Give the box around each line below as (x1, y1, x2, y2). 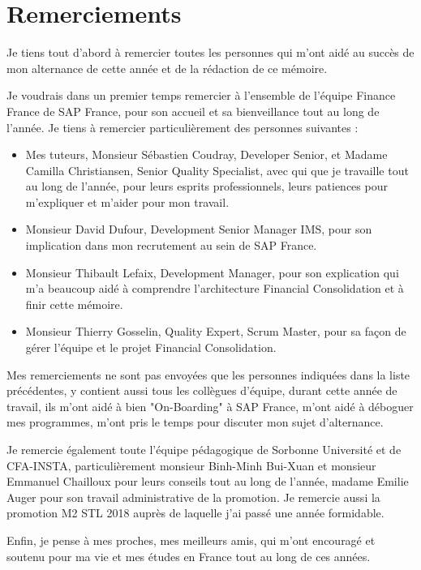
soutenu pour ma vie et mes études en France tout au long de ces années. (6, 547, 371, 564)
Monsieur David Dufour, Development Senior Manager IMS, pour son (25, 221, 372, 238)
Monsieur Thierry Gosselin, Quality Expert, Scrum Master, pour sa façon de (25, 323, 406, 340)
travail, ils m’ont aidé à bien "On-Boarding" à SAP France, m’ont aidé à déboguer (6, 397, 414, 414)
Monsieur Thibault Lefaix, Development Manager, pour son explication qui (25, 264, 399, 281)
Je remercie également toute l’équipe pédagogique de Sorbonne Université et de (6, 441, 402, 457)
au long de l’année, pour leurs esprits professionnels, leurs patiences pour (25, 178, 388, 195)
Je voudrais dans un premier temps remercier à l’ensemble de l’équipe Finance (6, 87, 396, 104)
